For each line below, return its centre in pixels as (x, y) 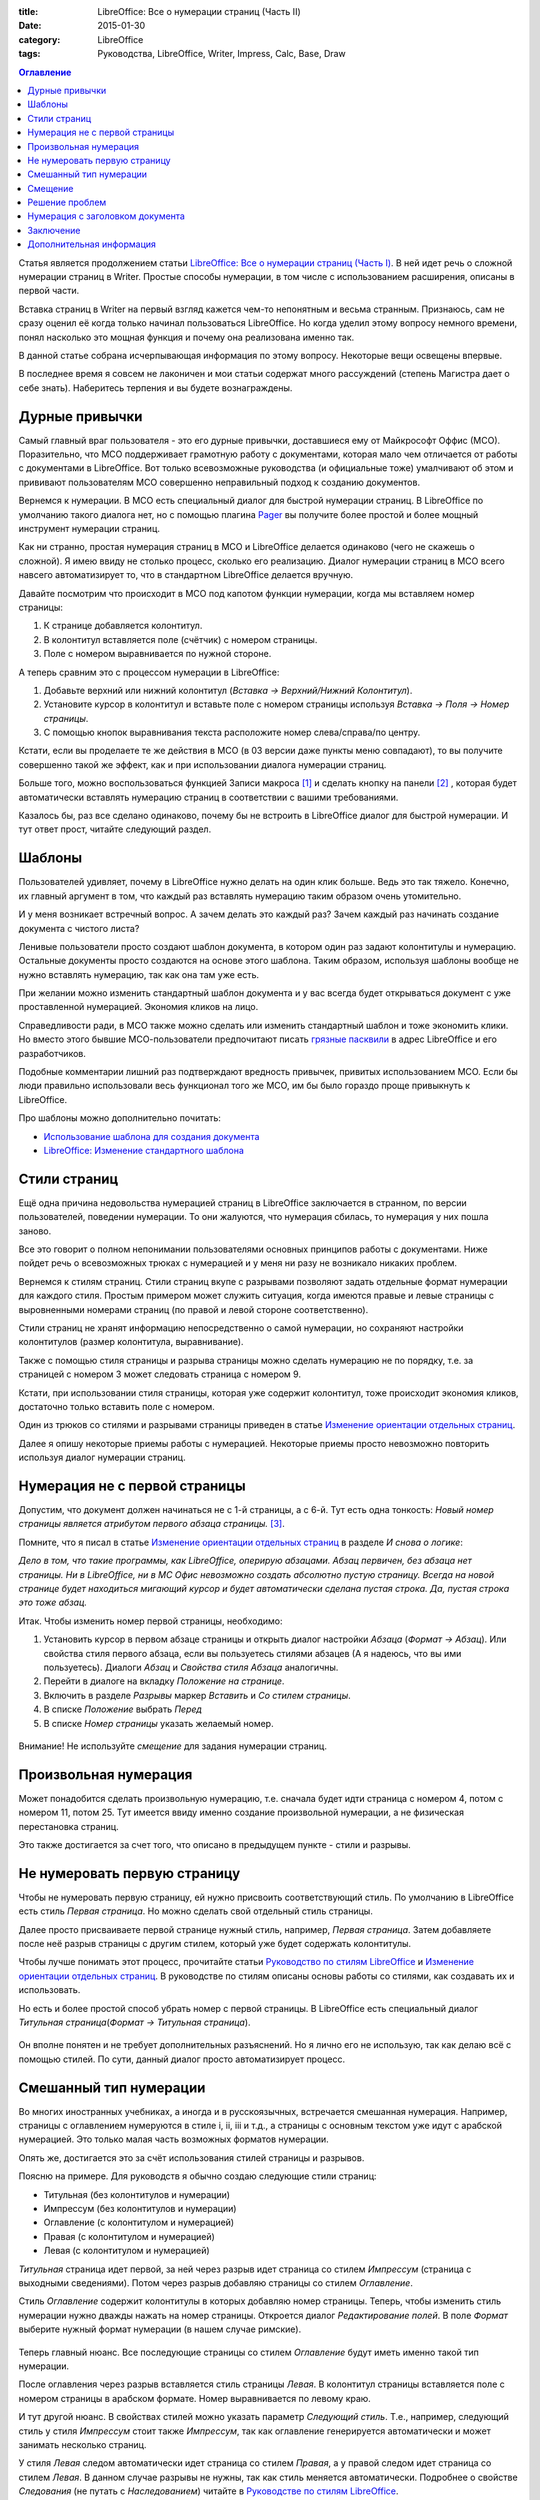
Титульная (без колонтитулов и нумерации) (136, 2194)
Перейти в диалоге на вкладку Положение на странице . (164, 1681)
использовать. (49, 1990)
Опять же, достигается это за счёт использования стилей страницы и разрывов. (191, 2157)
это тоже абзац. (53, 1602)
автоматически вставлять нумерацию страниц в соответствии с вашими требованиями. (208, 797)
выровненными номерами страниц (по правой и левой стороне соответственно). (193, 1309)
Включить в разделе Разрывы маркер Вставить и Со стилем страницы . (197, 1695)
